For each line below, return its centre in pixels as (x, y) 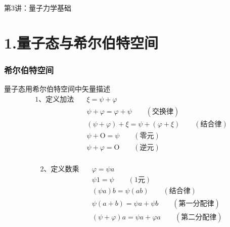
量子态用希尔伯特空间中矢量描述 (57, 89)
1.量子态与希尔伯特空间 (81, 42)
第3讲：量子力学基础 (38, 7)
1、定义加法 (55, 99)
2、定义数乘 (60, 169)
